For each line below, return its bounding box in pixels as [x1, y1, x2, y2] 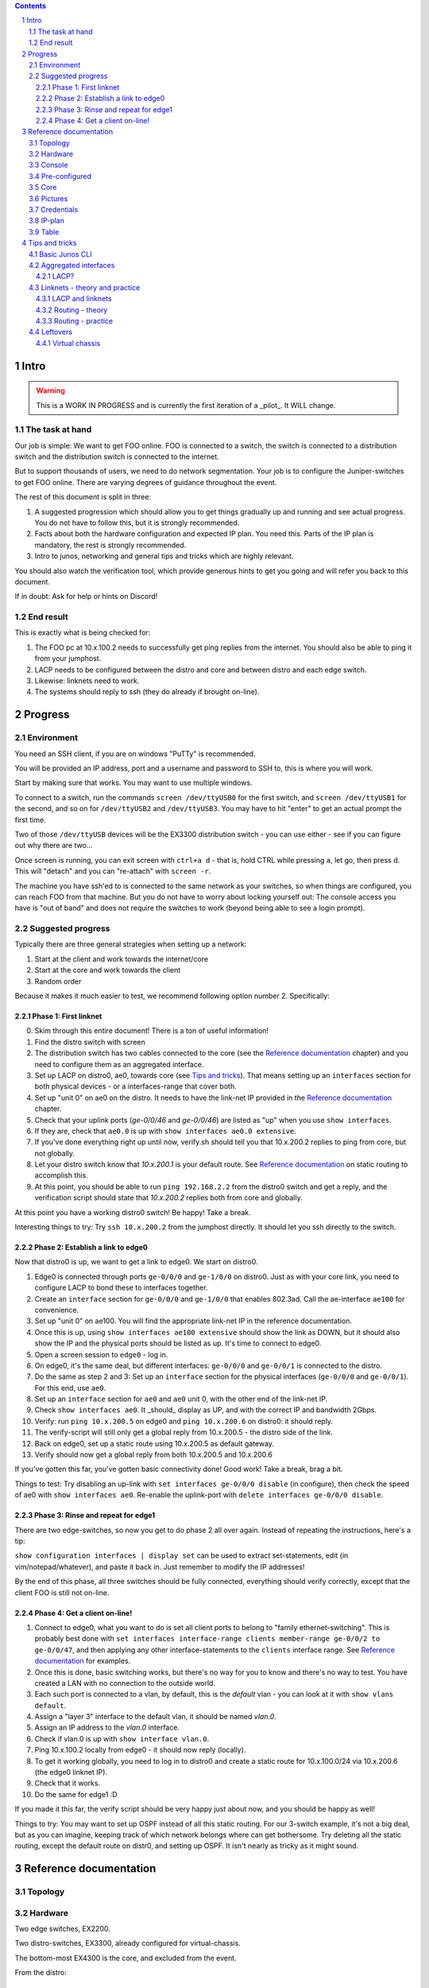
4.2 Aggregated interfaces [29, 260, 115, 270]
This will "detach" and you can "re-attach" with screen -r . [14, 867, 211, 876]
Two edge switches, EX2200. [14, 1924, 110, 1934]
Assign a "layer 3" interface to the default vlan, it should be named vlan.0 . [34, 1712, 277, 1722]
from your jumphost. [34, 654, 102, 663]
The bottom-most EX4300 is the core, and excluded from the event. [14, 1953, 238, 1963]
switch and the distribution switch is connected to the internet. [14, 452, 220, 461]
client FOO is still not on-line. [14, 1587, 110, 1598]
